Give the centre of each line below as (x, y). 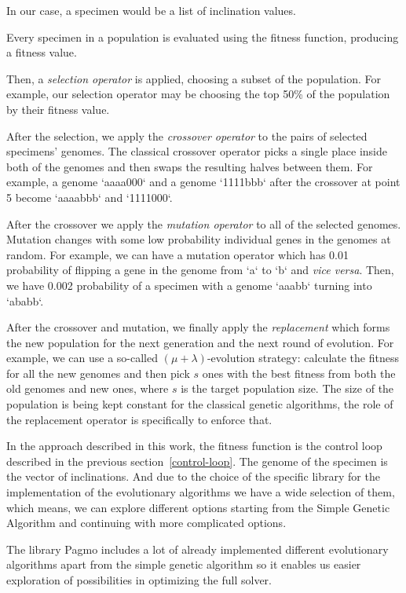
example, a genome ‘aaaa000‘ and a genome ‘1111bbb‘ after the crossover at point (203, 182)
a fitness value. (42, 52)
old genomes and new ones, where (88, 388)
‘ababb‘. (25, 300)
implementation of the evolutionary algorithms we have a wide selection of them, (201, 492)
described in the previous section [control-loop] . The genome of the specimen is (197, 461)
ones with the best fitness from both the (299, 373)
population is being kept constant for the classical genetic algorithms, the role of (200, 404)
